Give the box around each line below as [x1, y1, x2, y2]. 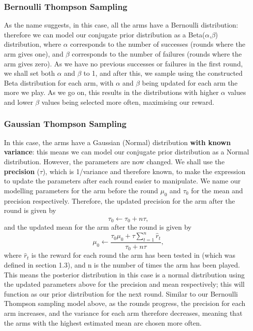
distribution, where [4, 39, 62, 49]
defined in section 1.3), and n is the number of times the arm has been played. [4, 259, 240, 270]
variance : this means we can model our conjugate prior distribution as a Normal [4, 147, 249, 157]
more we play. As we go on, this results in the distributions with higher [4, 87, 219, 97]
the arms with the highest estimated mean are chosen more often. [4, 317, 202, 328]
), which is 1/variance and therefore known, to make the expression [42, 166, 246, 176]
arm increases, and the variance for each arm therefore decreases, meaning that [4, 307, 243, 318]
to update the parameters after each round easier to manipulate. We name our [4, 176, 241, 186]
